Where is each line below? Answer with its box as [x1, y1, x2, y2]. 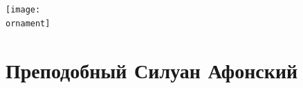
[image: [6, 5, 41, 15]
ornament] [6, 18, 50, 28]
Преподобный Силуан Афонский [6, 55, 298, 84]
